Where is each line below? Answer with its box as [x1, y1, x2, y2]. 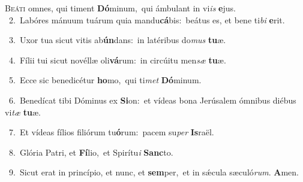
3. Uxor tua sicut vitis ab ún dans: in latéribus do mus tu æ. [8, 34, 226, 46]
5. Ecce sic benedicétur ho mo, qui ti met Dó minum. [8, 74, 202, 86]
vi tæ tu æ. [5, 105, 41, 118]
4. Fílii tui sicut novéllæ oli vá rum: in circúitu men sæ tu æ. [8, 53, 226, 66]
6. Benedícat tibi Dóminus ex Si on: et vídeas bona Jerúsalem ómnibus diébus [8, 93, 296, 106]
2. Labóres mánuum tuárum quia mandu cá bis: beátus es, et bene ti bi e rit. [8, 13, 285, 26]
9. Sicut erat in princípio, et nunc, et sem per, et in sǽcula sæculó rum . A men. [8, 166, 299, 178]
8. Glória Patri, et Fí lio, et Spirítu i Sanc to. [8, 145, 173, 158]
